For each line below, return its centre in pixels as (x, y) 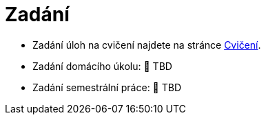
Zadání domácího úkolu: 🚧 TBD (102, 66)
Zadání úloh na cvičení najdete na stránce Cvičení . (147, 45)
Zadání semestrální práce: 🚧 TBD (107, 87)
